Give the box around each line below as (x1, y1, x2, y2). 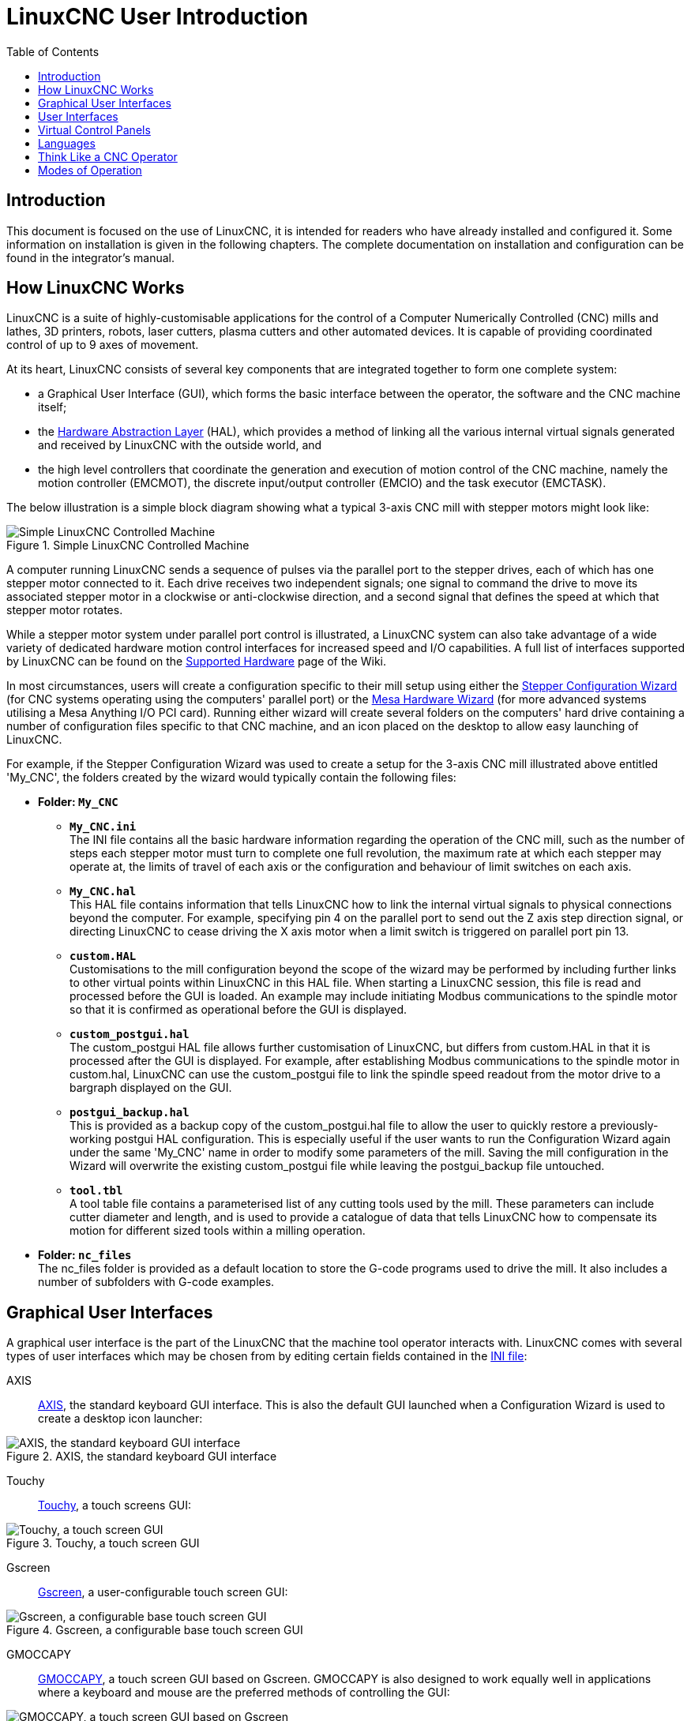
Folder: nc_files (38, 1248, 132, 1262)
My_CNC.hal (69, 885, 137, 898)
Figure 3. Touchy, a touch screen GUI (6, 1536, 200, 1550)
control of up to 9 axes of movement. (6, 338, 199, 352)
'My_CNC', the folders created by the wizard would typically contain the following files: (6, 771, 456, 785)
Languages (38, 136, 96, 150)
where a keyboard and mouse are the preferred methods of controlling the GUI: (38, 1685, 450, 1700)
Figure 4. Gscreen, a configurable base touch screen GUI (6, 1623, 303, 1637)
